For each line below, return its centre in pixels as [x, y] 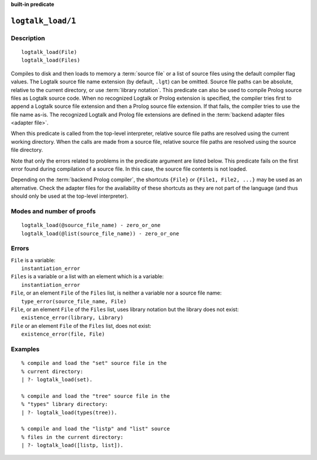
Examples [25, 349]
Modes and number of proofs [53, 211]
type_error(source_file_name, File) [74, 301]
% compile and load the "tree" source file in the [96, 396]
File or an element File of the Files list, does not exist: [81, 326]
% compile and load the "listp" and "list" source [96, 429]
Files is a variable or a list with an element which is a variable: [87, 276]
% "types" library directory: [65, 404]
